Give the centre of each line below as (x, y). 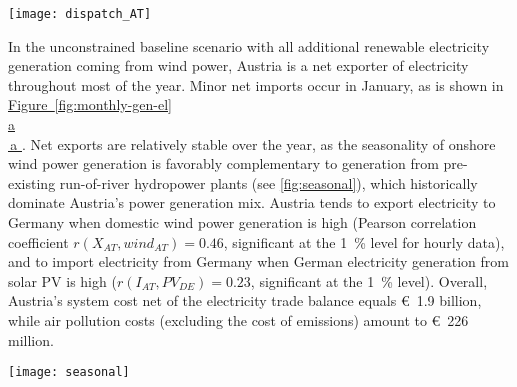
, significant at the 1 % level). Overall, (369, 280)
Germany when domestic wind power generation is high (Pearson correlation (242, 222)
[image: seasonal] (69, 372)
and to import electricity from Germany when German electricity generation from (259, 261)
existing (32, 182)
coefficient (38, 241)
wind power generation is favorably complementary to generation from (223, 163)
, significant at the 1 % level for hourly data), (364, 241)
